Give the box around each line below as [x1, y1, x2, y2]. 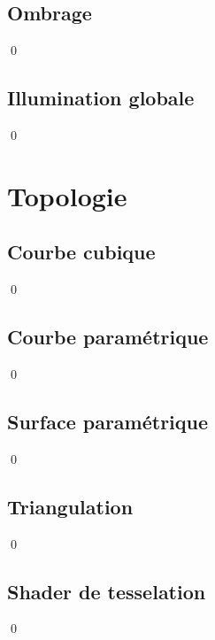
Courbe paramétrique [7, 323, 209, 351]
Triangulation [7, 492, 134, 520]
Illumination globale [7, 84, 195, 112]
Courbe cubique [7, 238, 156, 266]
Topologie [7, 177, 127, 213]
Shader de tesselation [7, 577, 206, 605]
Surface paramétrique [7, 407, 209, 435]
